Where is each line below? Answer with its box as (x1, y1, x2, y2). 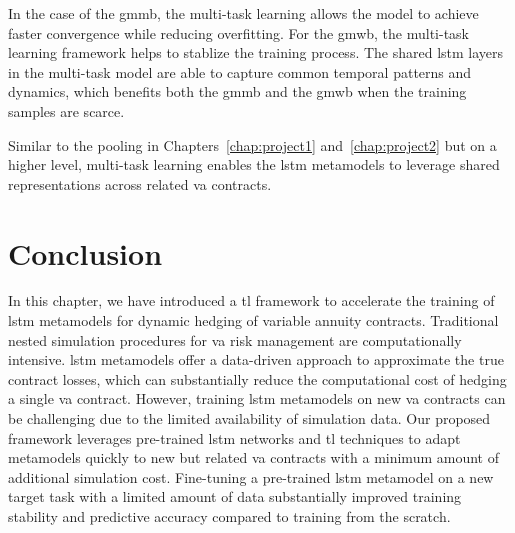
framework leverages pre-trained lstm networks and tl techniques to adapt (8, 427, 461, 448)
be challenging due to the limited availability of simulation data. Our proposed (8, 408, 491, 429)
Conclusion (8, 232, 163, 273)
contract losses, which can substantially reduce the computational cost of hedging (8, 368, 507, 389)
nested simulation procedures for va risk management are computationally (8, 329, 462, 350)
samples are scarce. (8, 100, 125, 121)
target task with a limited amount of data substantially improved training (8, 486, 462, 507)
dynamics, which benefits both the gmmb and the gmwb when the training (8, 81, 467, 102)
